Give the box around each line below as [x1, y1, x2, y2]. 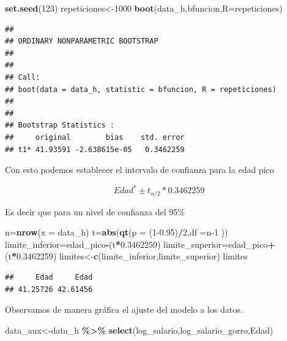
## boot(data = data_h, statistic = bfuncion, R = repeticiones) [5, 85, 277, 94]
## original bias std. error [5, 132, 185, 142]
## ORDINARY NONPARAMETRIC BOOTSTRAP [5, 37, 158, 46]
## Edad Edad [5, 273, 93, 282]
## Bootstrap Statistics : [5, 121, 114, 130]
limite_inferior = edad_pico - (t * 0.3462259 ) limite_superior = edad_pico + [5, 237, 275, 250]
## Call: [5, 72, 40, 82]
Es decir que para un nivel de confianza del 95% [5, 205, 185, 218]
